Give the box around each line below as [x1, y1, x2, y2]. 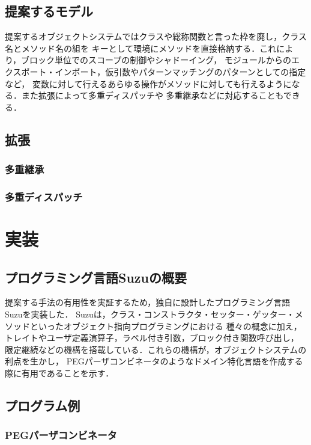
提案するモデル [5, 2, 93, 20]
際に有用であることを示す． [5, 366, 114, 379]
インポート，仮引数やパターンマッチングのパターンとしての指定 [55, 65, 306, 78]
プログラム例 [5, 396, 80, 414]
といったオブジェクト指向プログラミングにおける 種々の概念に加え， [29, 319, 302, 332]
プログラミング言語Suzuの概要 [5, 268, 187, 286]
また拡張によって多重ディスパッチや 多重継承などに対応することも [21, 89, 283, 102]
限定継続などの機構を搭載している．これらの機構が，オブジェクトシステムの [5, 343, 307, 355]
